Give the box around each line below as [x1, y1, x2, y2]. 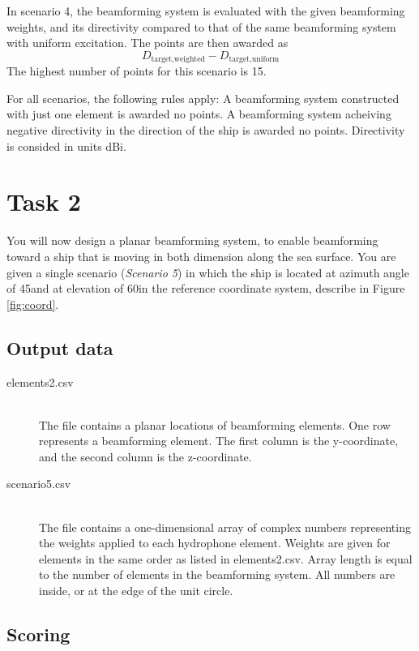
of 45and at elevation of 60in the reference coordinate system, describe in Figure [6, 280, 405, 297]
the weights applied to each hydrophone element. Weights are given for [39, 534, 391, 551]
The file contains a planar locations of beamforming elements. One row [39, 416, 391, 433]
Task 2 [6, 185, 81, 218]
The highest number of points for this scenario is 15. [6, 62, 267, 79]
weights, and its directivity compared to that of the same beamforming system [6, 18, 396, 35]
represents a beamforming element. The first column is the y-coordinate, [39, 432, 399, 449]
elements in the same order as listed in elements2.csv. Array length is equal [39, 550, 413, 567]
